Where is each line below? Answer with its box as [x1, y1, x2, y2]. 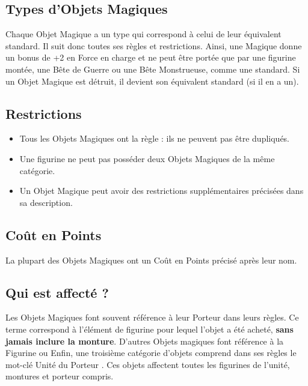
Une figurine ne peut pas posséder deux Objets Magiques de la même [19, 152, 275, 164]
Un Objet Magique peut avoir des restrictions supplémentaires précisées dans [19, 184, 304, 197]
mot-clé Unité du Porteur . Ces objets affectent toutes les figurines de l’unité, [5, 358, 290, 370]
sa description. [19, 196, 73, 208]
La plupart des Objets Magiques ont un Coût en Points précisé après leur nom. [5, 253, 297, 266]
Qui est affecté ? [5, 283, 109, 301]
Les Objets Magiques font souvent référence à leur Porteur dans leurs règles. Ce [5, 311, 299, 324]
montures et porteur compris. [5, 370, 114, 382]
